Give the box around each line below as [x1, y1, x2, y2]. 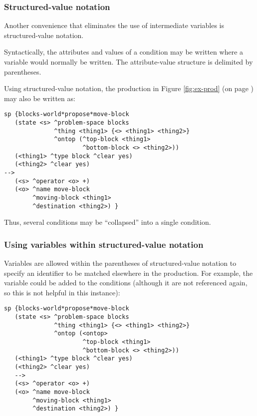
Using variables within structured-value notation [4, 238, 204, 250]
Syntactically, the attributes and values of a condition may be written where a [4, 47, 244, 57]
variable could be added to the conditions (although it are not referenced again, [4, 277, 248, 288]
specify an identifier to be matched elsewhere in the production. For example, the [4, 267, 253, 278]
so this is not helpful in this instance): [4, 287, 120, 297]
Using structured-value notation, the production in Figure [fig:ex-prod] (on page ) [4, 83, 254, 94]
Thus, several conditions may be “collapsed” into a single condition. [4, 217, 211, 227]
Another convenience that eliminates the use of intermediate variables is [4, 20, 224, 31]
